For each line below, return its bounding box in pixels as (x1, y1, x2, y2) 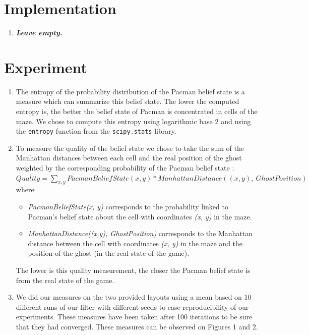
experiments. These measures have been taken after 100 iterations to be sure (16, 311, 253, 322)
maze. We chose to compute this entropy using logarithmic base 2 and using (16, 116, 251, 126)
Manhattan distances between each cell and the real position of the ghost (16, 152, 242, 163)
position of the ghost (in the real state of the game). (28, 248, 190, 258)
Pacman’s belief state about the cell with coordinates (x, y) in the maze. (28, 211, 252, 221)
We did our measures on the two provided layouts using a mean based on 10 (16, 292, 252, 302)
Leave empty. (16, 27, 63, 38)
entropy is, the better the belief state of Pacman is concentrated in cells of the (16, 106, 258, 117)
